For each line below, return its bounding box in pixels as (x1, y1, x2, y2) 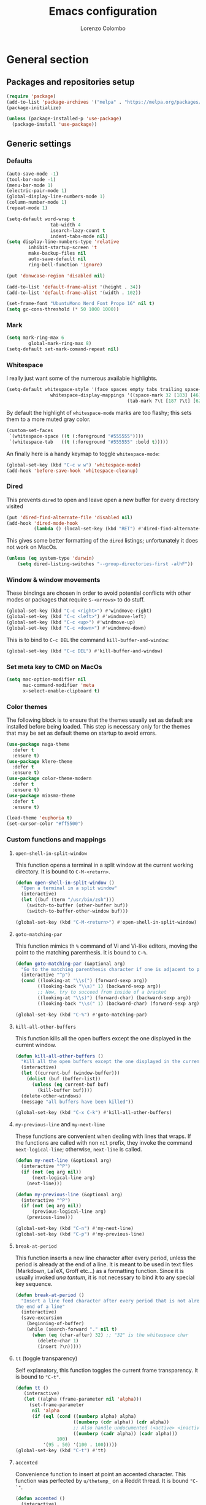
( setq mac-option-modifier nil (6, 676, 86, 683)
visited (6, 502, 23, 510)
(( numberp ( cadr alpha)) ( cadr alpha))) (73, 1430, 178, 1437)
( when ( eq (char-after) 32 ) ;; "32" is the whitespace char (31, 1332, 189, 1338)
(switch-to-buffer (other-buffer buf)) (26, 902, 129, 909)
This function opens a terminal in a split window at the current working (15, 861, 194, 869)
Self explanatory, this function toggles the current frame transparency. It (15, 1366, 198, 1374)
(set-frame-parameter (29, 1402, 85, 1408)
